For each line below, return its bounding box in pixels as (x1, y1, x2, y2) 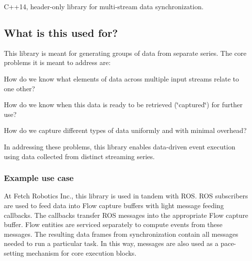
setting (4, 247, 24, 258)
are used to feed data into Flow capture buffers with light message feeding (4, 200, 224, 210)
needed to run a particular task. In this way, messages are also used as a (4, 238, 219, 248)
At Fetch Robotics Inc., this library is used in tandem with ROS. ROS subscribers (4, 191, 248, 201)
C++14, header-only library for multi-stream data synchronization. (4, 1, 204, 11)
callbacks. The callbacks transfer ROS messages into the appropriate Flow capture (4, 210, 248, 220)
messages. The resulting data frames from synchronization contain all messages (4, 228, 238, 239)
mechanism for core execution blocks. (26, 247, 137, 258)
